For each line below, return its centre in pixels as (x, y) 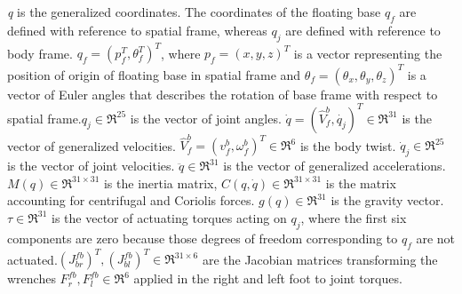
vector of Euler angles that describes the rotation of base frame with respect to (223, 94)
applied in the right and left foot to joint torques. (268, 278)
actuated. (32, 259)
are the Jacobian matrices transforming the (320, 259)
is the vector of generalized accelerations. (335, 166)
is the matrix (361, 183)
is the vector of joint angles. (206, 118)
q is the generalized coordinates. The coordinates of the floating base (194, 12)
